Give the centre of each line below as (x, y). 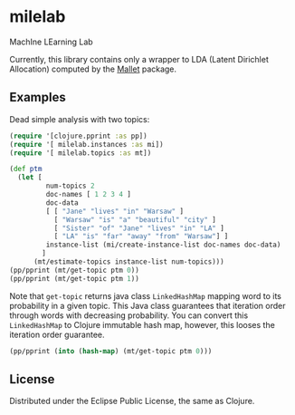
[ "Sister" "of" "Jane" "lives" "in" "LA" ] (139, 228)
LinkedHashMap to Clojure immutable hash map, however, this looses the (143, 324)
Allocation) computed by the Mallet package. (93, 69)
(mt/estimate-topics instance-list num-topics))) (128, 262)
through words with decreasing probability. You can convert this (129, 315)
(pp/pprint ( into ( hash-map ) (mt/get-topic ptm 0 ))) (111, 351)
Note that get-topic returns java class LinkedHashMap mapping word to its (146, 295)
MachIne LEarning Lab (51, 42)
